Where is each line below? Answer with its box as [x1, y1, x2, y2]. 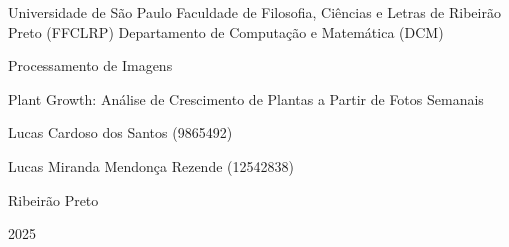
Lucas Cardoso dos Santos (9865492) [8, 122, 233, 143]
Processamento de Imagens [8, 55, 173, 76]
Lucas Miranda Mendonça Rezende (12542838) [8, 155, 294, 176]
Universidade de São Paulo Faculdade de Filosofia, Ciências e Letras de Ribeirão [8, 2, 501, 22]
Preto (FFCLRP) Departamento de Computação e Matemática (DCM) [8, 21, 444, 42]
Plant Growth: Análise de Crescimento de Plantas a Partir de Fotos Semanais [8, 88, 484, 109]
